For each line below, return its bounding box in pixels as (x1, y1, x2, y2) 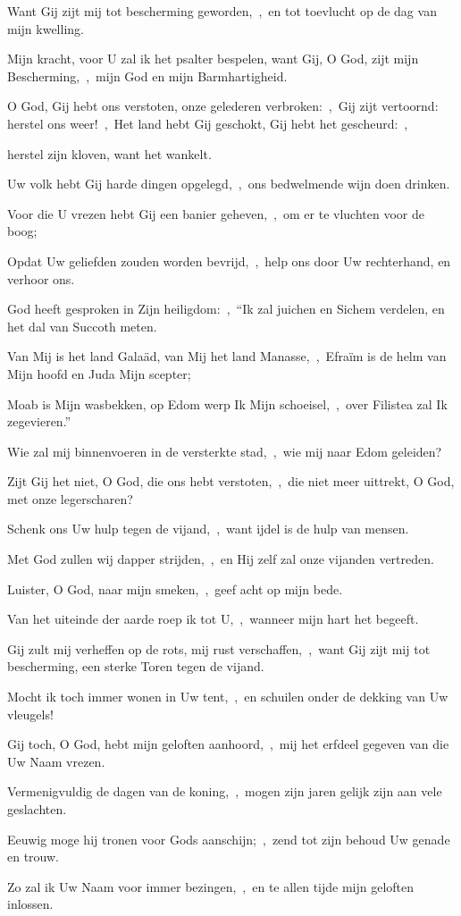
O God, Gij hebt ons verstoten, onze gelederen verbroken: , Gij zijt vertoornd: (7, 97, 439, 115)
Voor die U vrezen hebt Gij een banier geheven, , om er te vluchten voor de (7, 204, 424, 223)
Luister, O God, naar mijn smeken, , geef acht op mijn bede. (7, 579, 343, 598)
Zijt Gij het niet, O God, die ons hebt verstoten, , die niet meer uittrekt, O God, (7, 472, 455, 491)
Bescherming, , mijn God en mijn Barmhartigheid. (7, 66, 288, 85)
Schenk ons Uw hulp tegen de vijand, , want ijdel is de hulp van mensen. (7, 519, 409, 538)
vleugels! (7, 704, 54, 723)
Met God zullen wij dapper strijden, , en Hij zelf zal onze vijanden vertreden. (7, 550, 434, 568)
